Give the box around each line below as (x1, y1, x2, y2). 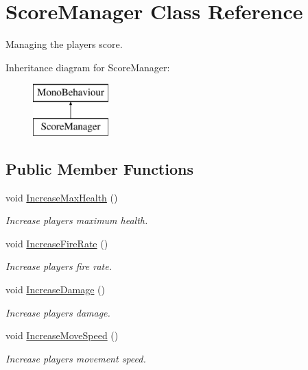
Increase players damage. (5, 305, 110, 319)
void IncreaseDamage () (5, 282, 105, 297)
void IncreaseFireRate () (5, 236, 108, 250)
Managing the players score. (5, 37, 123, 51)
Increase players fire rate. (5, 259, 112, 273)
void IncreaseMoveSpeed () (5, 328, 119, 343)
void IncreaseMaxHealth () (5, 190, 118, 204)
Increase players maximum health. (5, 213, 148, 227)
